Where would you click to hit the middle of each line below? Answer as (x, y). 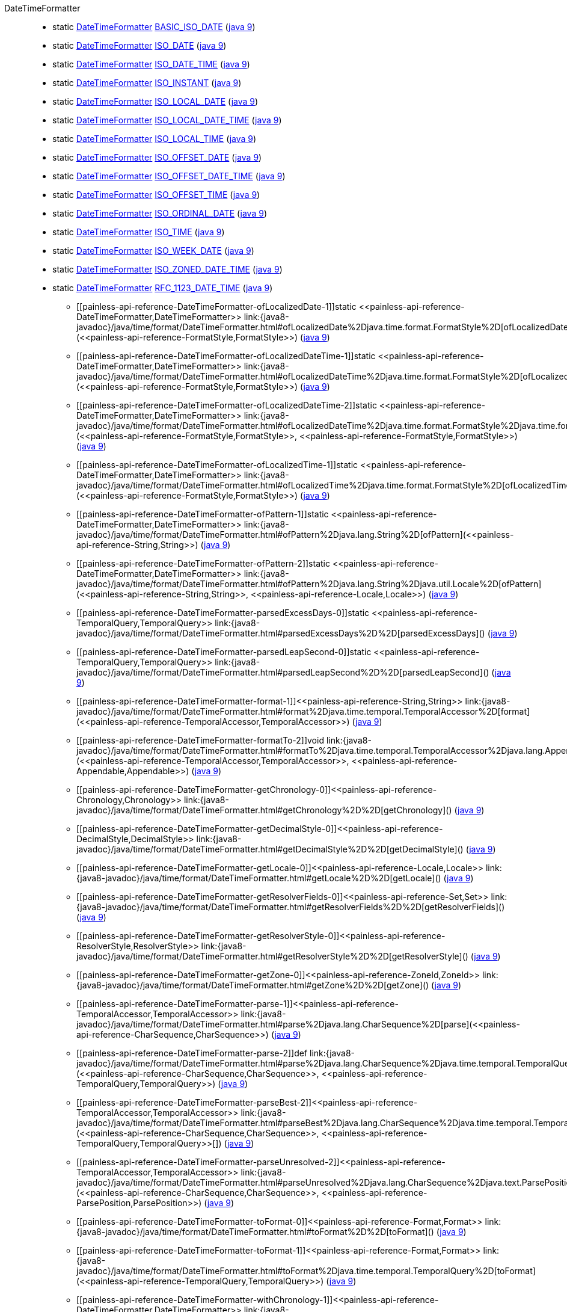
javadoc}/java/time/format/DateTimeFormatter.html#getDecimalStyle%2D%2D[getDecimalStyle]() (270, 849)
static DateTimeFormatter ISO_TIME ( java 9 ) (139, 232)
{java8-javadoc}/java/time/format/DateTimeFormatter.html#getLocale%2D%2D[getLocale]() (259, 878)
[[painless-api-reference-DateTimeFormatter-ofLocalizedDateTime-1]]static (226, 356)
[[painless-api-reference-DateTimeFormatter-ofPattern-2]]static (203, 563)
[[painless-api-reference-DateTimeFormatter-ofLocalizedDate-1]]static (216, 306)
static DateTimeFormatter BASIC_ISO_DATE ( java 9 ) (154, 27)
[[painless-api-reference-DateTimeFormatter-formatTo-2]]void (200, 740)
